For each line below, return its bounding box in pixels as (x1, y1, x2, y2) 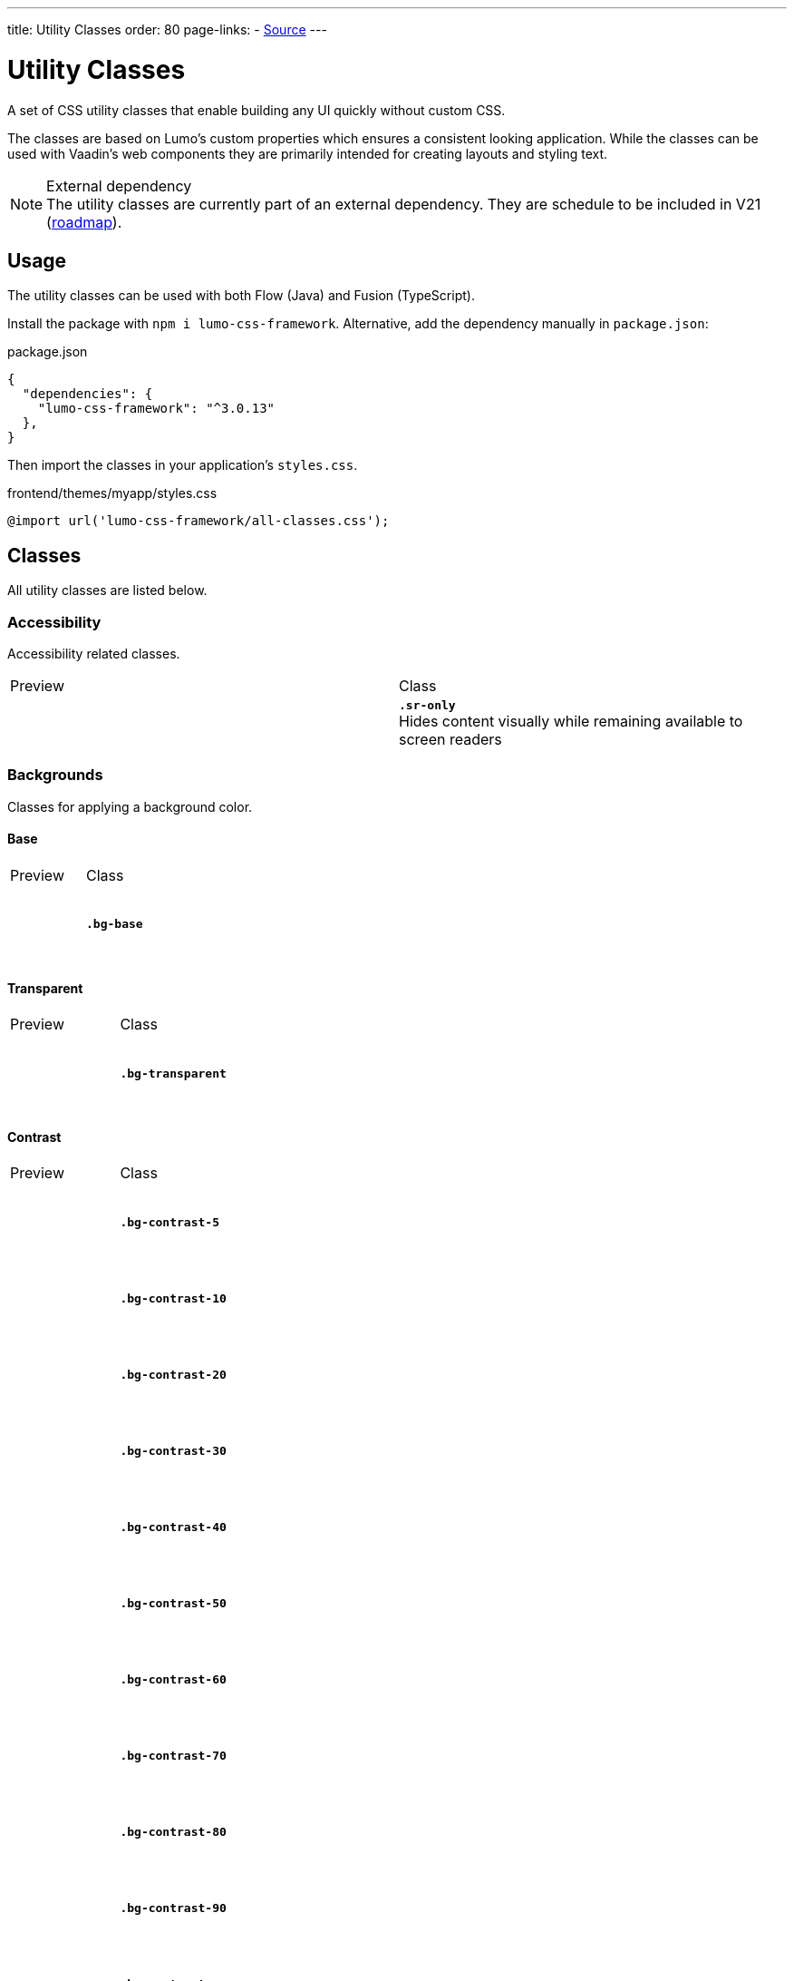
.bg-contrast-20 (120, 1367, 227, 1381)
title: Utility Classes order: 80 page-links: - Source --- (7, 22, 327, 37)
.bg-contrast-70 (120, 1748, 227, 1762)
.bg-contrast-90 (120, 1900, 227, 1915)
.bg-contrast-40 (120, 1519, 227, 1534)
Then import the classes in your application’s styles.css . (7, 457, 358, 473)
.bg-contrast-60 (120, 1672, 227, 1686)
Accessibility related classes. (7, 645, 180, 661)
